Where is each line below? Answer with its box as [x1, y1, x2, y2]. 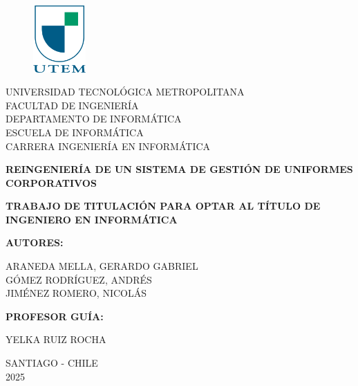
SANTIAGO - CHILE [6, 356, 98, 370]
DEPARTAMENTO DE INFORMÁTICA [6, 111, 182, 126]
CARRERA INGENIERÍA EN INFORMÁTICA [6, 138, 211, 153]
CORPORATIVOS [6, 175, 97, 190]
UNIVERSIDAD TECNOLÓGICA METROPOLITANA [6, 84, 245, 99]
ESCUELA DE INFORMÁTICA [6, 125, 144, 139]
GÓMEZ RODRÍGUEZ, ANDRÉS [6, 272, 152, 286]
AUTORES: [6, 235, 64, 250]
